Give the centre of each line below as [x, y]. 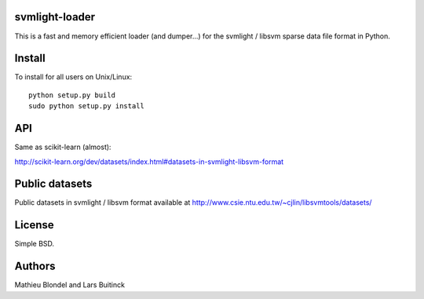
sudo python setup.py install [87, 106]
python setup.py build [72, 95]
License [34, 225]
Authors [35, 266]
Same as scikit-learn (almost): [63, 147]
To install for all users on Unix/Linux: [73, 77]
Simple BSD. [35, 244]
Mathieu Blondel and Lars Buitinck [70, 285]
